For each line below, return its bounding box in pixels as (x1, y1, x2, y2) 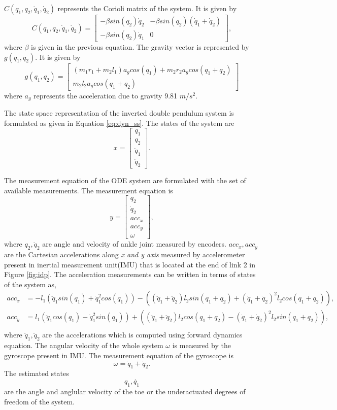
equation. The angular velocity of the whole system (4, 340, 163, 351)
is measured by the (172, 340, 231, 351)
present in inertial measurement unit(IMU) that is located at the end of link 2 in (4, 259, 256, 269)
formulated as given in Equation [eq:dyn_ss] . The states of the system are (4, 117, 234, 128)
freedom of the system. (4, 396, 75, 406)
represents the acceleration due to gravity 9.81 (33, 90, 178, 100)
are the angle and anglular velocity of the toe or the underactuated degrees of (4, 386, 246, 397)
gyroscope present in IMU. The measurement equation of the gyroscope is (4, 350, 234, 360)
